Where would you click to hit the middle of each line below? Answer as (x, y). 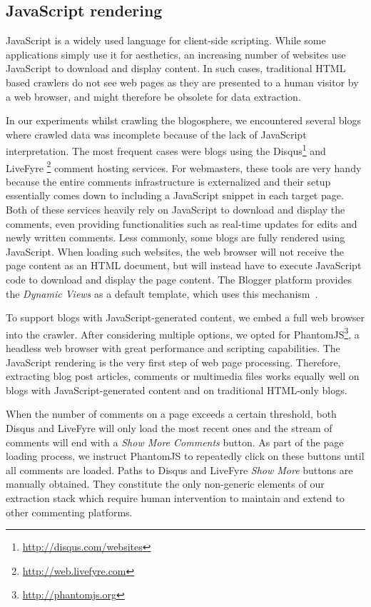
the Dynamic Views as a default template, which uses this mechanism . (162, 293)
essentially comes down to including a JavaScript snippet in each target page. (175, 195)
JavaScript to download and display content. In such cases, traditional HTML (176, 68)
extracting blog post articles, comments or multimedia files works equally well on (183, 376)
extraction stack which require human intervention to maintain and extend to (175, 497)
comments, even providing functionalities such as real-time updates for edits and (182, 223)
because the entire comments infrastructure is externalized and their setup (168, 181)
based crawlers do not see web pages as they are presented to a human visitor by (182, 82)
